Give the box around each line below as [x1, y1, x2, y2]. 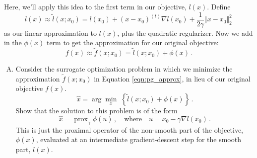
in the [4, 37, 22, 48]
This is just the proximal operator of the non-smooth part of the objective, [15, 124, 244, 135]
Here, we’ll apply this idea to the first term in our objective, [4, 1, 187, 11]
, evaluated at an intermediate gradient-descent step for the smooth [36, 134, 241, 145]
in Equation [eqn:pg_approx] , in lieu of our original [94, 73, 251, 83]
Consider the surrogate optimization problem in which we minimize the [15, 64, 233, 74]
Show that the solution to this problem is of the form [15, 105, 178, 116]
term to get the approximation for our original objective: [46, 37, 219, 48]
